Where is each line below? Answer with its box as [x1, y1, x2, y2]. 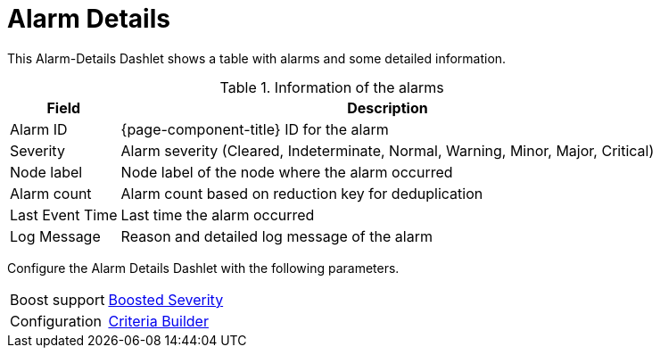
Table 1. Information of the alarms [219, 78, 444, 96]
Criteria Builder [108, 311, 209, 330]
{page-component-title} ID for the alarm [120, 120, 389, 138]
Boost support [10, 290, 105, 309]
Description [347, 98, 428, 117]
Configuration [10, 311, 102, 330]
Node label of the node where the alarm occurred [120, 162, 453, 181]
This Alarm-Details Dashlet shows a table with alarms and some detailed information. [7, 50, 507, 66]
